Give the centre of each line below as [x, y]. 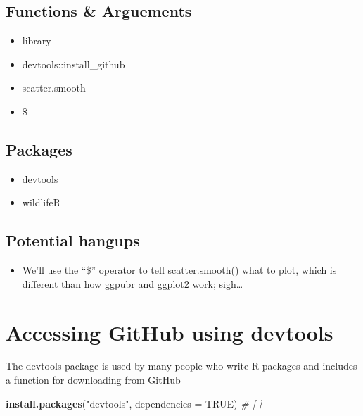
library [37, 40]
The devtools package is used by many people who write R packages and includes [181, 366]
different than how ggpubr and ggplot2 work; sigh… [133, 283]
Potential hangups [73, 240]
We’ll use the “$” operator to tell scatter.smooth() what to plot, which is [179, 270]
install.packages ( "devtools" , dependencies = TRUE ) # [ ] [134, 403]
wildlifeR [42, 202]
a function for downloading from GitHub [93, 380]
